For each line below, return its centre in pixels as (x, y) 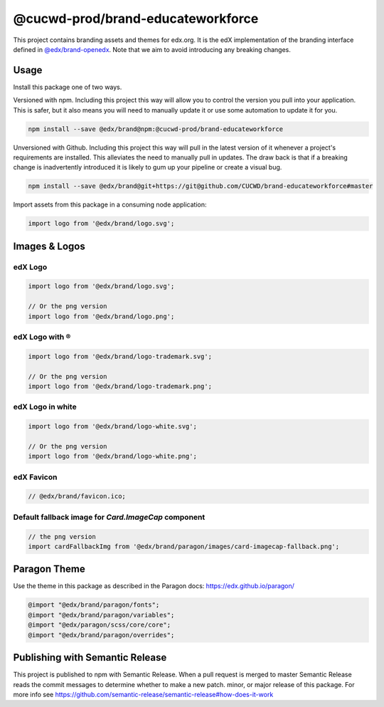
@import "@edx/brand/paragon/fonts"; (94, 605)
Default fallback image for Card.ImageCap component (109, 517)
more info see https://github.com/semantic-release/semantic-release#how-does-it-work (143, 694)
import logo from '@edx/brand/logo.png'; (101, 316)
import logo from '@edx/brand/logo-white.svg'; (112, 426)
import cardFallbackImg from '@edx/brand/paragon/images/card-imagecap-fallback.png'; (184, 546)
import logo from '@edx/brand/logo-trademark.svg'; (120, 356)
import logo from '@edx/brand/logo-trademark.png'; (120, 386)
